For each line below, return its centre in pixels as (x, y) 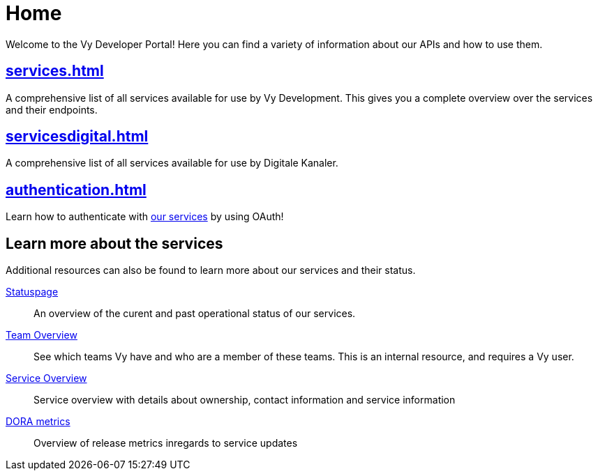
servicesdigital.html (77, 137)
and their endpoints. (52, 109)
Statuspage (32, 292)
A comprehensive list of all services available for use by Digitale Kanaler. (172, 163)
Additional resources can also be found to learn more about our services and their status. (211, 270)
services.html (55, 71)
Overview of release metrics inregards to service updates (166, 443)
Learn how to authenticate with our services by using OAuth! (145, 217)
